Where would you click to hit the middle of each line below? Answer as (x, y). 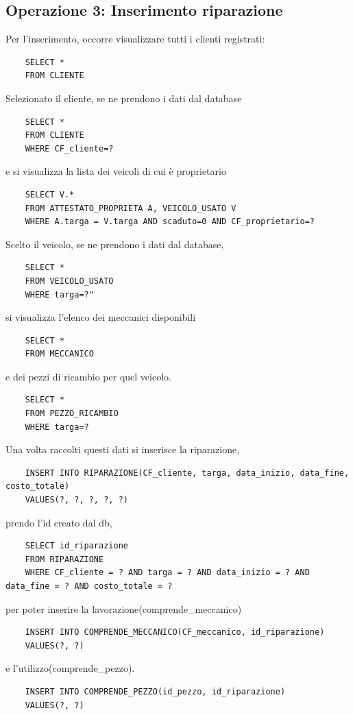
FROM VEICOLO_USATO (69, 281)
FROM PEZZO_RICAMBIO (72, 414)
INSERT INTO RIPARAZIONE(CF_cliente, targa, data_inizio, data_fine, (187, 473)
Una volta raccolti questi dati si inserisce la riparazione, (123, 449)
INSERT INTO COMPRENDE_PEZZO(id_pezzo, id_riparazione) (155, 691)
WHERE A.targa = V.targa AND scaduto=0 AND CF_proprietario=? (170, 222)
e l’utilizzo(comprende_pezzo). (70, 668)
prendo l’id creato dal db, (59, 522)
